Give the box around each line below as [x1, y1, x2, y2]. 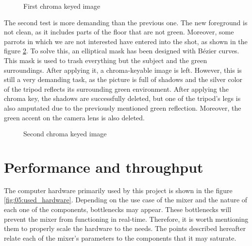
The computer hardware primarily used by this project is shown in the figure [4, 185, 233, 195]
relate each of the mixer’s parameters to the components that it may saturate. [4, 232, 236, 243]
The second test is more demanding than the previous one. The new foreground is [4, 17, 248, 27]
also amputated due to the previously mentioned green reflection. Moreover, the [4, 102, 241, 113]
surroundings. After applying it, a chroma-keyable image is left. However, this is [4, 65, 242, 75]
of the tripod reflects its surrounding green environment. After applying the [4, 83, 229, 94]
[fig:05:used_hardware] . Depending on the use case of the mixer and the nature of [4, 195, 248, 205]
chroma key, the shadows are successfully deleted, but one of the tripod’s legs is [4, 93, 241, 103]
